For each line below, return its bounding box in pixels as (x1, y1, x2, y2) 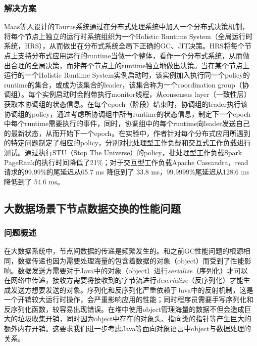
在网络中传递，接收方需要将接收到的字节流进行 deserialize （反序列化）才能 (4, 275, 244, 285)
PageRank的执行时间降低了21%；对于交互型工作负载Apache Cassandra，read (4, 157, 248, 167)
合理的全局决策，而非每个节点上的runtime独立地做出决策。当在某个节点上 (10, 60, 250, 70)
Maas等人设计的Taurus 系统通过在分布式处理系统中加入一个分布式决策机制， (4, 21, 249, 32)
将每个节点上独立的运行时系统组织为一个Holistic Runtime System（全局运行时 (4, 31, 253, 41)
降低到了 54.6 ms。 (4, 176, 64, 186)
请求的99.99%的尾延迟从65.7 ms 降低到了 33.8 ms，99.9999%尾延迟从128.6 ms (4, 167, 250, 177)
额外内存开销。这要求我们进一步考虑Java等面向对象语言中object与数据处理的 (4, 323, 251, 334)
